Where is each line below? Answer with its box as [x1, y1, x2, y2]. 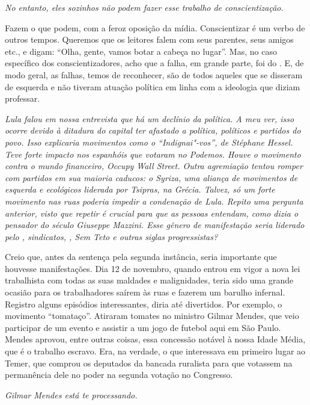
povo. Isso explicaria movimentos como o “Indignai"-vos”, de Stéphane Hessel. [5, 135, 293, 148]
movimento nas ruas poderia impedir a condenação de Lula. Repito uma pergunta [5, 194, 303, 207]
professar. [5, 92, 40, 105]
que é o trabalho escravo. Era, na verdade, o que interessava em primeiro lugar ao [5, 345, 306, 357]
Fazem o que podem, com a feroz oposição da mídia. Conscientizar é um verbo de [5, 21, 305, 34]
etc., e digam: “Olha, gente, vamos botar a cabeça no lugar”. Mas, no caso [5, 45, 277, 57]
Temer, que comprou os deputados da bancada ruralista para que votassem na [5, 356, 293, 369]
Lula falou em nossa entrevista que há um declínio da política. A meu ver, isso [5, 112, 294, 125]
